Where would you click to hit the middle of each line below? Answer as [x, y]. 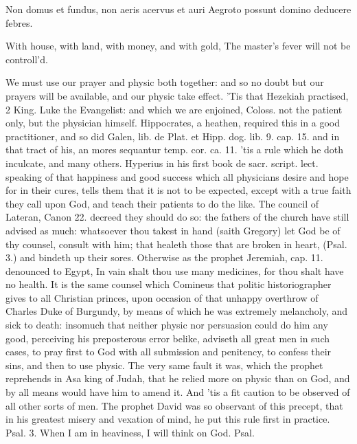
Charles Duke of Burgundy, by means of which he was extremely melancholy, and [177, 311]
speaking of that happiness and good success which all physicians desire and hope [177, 176]
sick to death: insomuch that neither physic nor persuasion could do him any [167, 325]
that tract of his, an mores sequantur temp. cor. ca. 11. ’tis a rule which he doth [175, 149]
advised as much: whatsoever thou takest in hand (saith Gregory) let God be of [173, 230]
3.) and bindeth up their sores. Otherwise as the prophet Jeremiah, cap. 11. [164, 257]
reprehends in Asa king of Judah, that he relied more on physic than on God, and [178, 378]
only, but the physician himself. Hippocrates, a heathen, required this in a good [173, 123]
